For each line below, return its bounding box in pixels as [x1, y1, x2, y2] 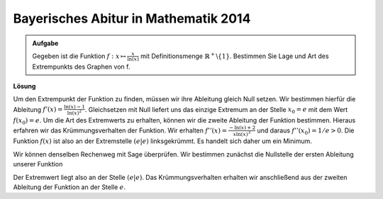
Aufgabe [32, 39, 59, 47]
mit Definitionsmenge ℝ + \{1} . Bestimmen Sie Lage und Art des [140, 51, 329, 60]
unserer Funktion [13, 160, 63, 169]
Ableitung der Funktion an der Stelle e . [13, 183, 126, 191]
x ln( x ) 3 [233, 130, 251, 137]
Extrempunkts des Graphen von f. [32, 62, 131, 71]
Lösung [13, 82, 36, 91]
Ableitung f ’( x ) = [13, 105, 63, 113]
